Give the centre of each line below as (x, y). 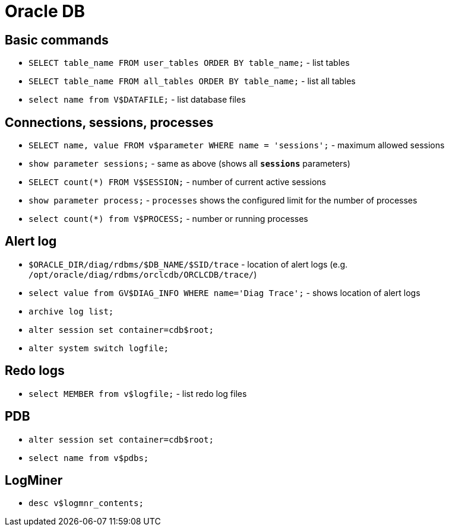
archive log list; (71, 311)
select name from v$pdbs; (89, 458)
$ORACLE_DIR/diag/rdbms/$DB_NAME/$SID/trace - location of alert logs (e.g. (188, 264)
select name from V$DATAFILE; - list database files (137, 100)
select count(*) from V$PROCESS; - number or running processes (168, 219)
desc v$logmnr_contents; (86, 503)
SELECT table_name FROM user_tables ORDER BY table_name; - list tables (189, 63)
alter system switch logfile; (99, 348)
